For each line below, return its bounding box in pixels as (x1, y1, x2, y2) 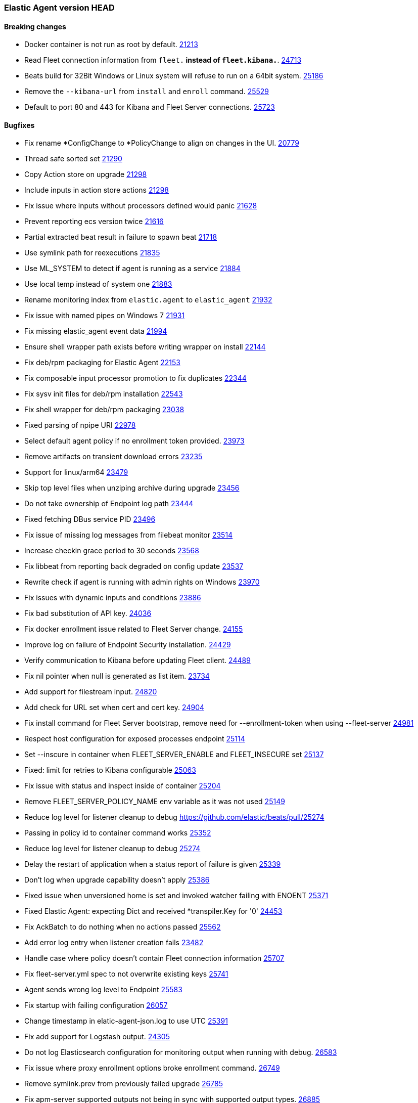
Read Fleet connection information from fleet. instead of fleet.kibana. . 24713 (24, 56, 302, 65)
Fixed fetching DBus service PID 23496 (24, 515, 156, 524)
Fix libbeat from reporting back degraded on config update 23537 (24, 562, 244, 571)
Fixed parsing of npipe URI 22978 (24, 421, 136, 430)
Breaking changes (4, 22, 66, 31)
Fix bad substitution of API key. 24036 (24, 609, 152, 618)
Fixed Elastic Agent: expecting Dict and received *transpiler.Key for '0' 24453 (24, 907, 283, 916)
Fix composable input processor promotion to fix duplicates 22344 (24, 374, 247, 383)
